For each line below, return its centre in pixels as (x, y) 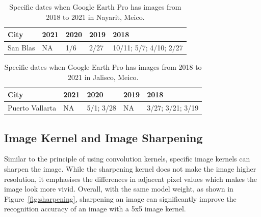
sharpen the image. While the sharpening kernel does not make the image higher (130, 169)
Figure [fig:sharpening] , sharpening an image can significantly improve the (120, 198)
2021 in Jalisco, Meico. (103, 77)
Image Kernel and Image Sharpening (103, 137)
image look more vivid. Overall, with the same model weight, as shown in (119, 189)
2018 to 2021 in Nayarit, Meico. (95, 17)
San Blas (21, 48)
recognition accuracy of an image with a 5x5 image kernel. (95, 209)
